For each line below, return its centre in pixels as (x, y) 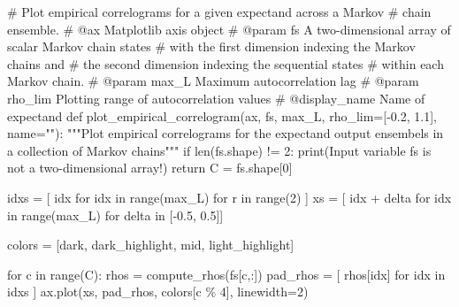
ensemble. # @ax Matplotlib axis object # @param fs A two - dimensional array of (229, 29)
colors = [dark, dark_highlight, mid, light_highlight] (151, 245)
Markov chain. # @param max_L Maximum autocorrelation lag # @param (213, 81)
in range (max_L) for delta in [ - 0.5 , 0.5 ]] (115, 215)
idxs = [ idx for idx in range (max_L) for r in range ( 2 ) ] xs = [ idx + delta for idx (229, 197)
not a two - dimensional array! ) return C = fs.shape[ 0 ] (150, 168)
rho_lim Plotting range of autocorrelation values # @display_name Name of (216, 98)
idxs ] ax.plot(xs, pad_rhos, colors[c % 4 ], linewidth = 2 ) (158, 292)
